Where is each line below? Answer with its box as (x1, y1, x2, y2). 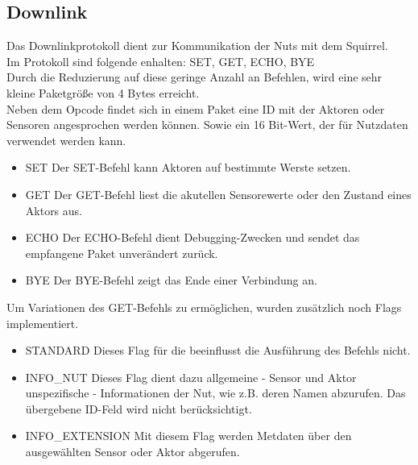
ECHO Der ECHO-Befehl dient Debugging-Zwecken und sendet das (25, 229, 360, 246)
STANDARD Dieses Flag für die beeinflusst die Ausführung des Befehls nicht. (25, 342, 411, 359)
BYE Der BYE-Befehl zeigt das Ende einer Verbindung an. (25, 272, 317, 289)
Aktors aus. (25, 201, 82, 218)
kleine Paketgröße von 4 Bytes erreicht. (6, 84, 200, 101)
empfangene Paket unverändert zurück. (25, 244, 218, 261)
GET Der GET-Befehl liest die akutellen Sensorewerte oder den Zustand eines (25, 185, 412, 202)
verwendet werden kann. (6, 131, 126, 148)
